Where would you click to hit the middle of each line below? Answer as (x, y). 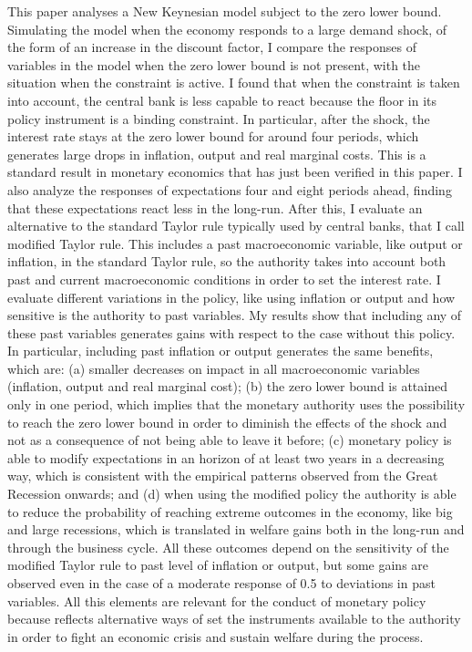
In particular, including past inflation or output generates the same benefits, (221, 351)
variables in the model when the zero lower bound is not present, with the (214, 64)
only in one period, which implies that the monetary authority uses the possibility (236, 404)
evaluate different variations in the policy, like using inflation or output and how (231, 297)
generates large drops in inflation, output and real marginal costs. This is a (217, 154)
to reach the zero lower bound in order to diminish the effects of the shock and (227, 422)
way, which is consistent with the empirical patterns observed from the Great (223, 476)
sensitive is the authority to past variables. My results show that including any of (235, 315)
